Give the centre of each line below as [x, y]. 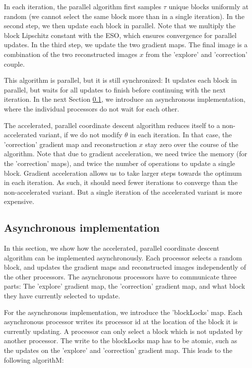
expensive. [19, 201]
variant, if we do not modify [81, 135]
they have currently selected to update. [62, 296]
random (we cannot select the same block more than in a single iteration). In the [124, 16]
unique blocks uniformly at [209, 6]
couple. [14, 64]
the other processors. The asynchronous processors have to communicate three [120, 276]
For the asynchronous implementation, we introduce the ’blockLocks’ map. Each [123, 312]
